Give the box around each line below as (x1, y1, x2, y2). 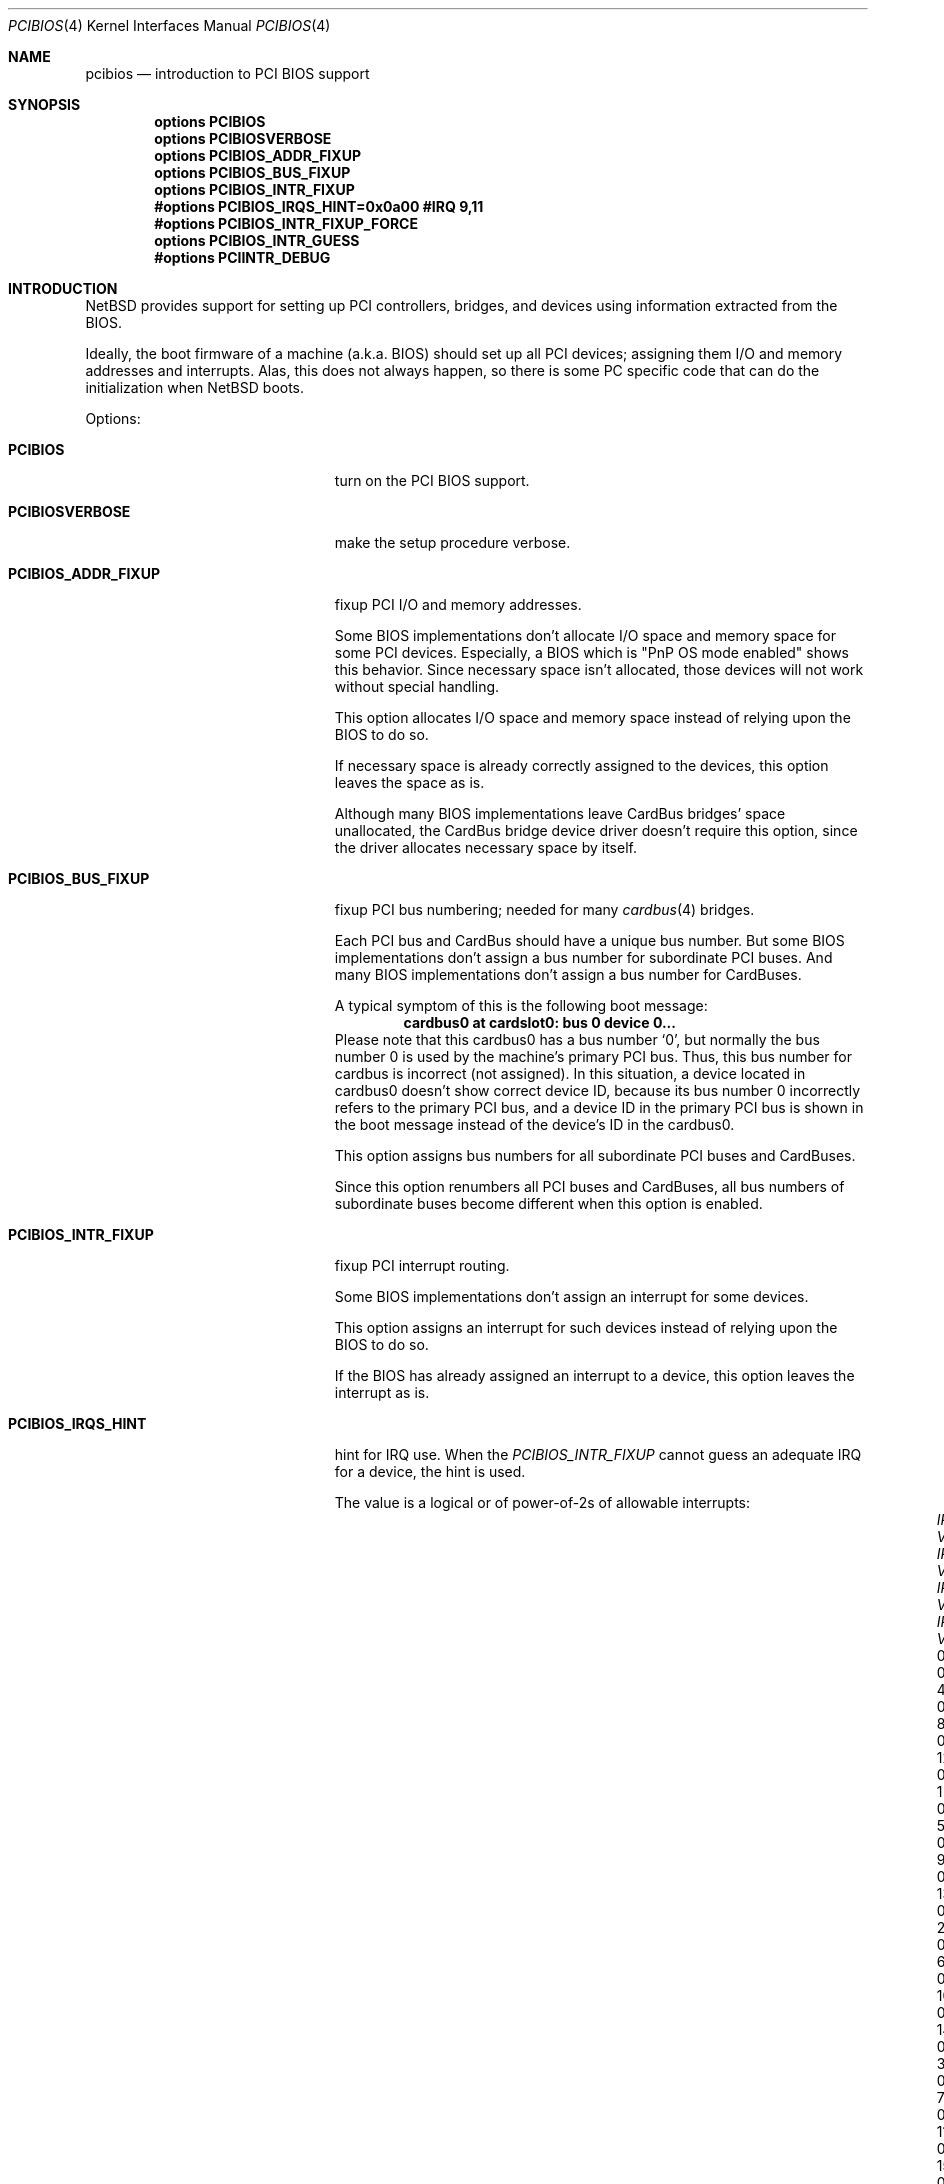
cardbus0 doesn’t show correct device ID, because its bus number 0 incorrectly (334, 1082, 861, 1099)
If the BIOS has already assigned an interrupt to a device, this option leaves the (334, 1367, 855, 1384)
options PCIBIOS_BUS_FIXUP (154, 164, 351, 181)
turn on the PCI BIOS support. (334, 472, 530, 489)
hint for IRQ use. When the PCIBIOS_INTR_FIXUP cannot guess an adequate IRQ (334, 1446, 862, 1463)
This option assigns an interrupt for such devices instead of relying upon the (334, 1319, 838, 1336)
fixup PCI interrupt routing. (334, 1257, 510, 1274)
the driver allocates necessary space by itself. (334, 839, 637, 856)
